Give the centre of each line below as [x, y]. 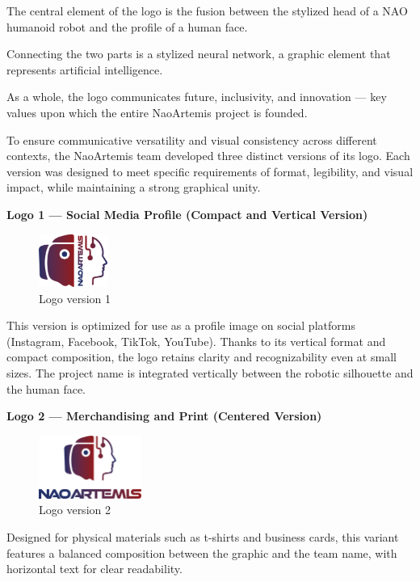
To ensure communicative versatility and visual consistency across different [192, 139]
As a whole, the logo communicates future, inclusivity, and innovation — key [197, 97]
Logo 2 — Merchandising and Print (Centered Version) [164, 416]
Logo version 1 [75, 298]
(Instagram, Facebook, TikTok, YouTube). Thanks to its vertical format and [196, 341]
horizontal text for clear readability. [94, 569]
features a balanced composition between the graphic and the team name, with [202, 552]
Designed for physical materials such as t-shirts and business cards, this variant [203, 536]
